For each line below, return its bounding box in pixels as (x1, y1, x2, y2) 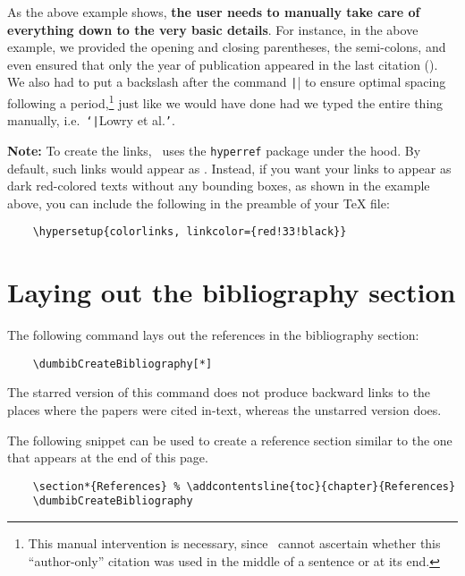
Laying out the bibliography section (7, 274, 456, 310)
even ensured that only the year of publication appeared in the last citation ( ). (7, 55, 438, 73)
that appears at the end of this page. (7, 448, 208, 467)
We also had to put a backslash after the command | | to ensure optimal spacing (7, 72, 446, 91)
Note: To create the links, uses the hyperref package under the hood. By (7, 140, 421, 159)
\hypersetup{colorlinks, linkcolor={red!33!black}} (32, 225, 347, 239)
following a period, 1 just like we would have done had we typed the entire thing (7, 91, 444, 112)
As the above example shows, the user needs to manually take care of (7, 3, 420, 21)
